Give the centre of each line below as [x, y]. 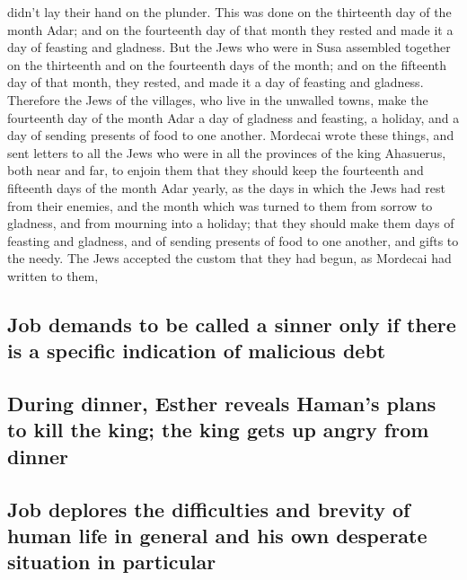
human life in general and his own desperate [217, 536]
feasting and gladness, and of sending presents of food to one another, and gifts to [233, 240]
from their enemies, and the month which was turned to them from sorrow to [220, 205]
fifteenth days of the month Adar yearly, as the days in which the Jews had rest [226, 187]
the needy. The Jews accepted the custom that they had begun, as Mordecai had [229, 258]
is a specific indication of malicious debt [197, 351]
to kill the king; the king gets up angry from [218, 430]
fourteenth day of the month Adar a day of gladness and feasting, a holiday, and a [233, 117]
